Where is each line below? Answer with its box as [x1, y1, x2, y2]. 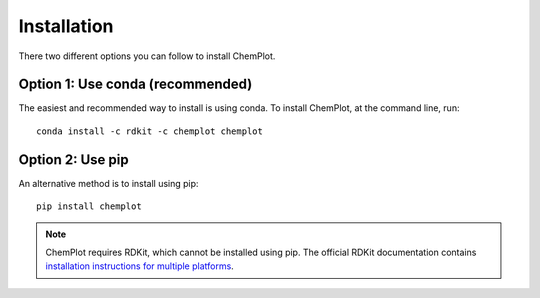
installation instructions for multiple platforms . [45, 260, 234, 272]
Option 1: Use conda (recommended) [18, 76, 253, 93]
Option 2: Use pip [18, 151, 129, 168]
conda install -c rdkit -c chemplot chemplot [36, 125, 264, 137]
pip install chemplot [36, 201, 142, 212]
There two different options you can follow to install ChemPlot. [18, 50, 276, 62]
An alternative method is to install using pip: [18, 177, 199, 189]
